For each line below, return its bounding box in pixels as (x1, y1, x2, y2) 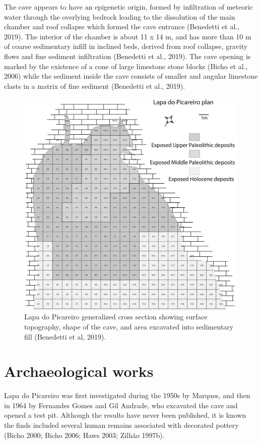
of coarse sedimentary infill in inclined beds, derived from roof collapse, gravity (4, 41, 248, 51)
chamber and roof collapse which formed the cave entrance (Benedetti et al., (4, 21, 240, 32)
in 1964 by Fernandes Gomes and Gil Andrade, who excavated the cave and (4, 400, 238, 410)
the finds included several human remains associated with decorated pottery (4, 420, 239, 430)
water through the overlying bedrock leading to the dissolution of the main (4, 11, 235, 22)
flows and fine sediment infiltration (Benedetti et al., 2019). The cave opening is (4, 50, 251, 61)
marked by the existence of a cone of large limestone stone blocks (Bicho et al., (4, 61, 248, 71)
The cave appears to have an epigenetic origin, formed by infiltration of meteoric (4, 2, 253, 12)
